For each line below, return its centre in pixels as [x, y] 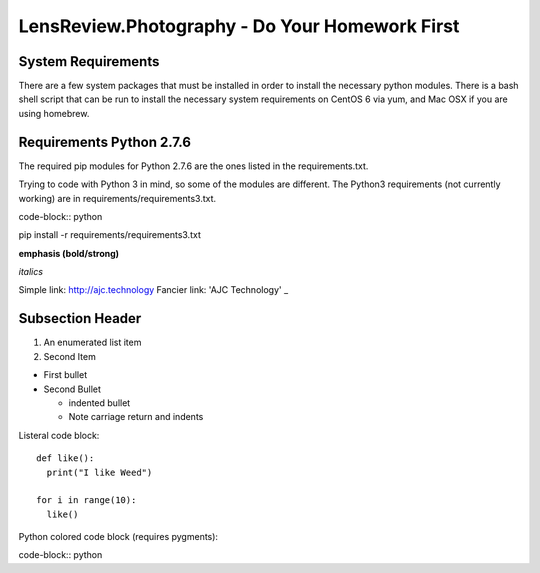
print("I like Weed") [99, 472]
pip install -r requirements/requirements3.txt [110, 235]
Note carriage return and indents [136, 417]
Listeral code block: [59, 435]
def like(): [65, 458]
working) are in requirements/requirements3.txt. [117, 198]
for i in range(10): [86, 500]
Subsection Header [80, 318]
